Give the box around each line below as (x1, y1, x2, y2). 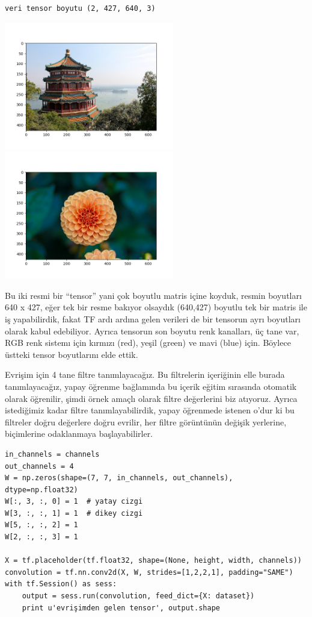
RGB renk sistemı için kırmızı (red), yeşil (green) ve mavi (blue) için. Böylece (5, 336, 291, 349)
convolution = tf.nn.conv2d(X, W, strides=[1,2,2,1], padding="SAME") (5, 568, 293, 577)
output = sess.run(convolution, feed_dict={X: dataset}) (22, 592, 255, 601)
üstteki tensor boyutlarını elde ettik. (5, 348, 138, 360)
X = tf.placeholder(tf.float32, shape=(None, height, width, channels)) (5, 556, 302, 565)
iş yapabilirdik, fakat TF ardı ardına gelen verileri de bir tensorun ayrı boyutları (5, 312, 301, 325)
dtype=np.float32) (5, 485, 78, 494)
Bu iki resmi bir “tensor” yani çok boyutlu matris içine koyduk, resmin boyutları (5, 289, 302, 301)
